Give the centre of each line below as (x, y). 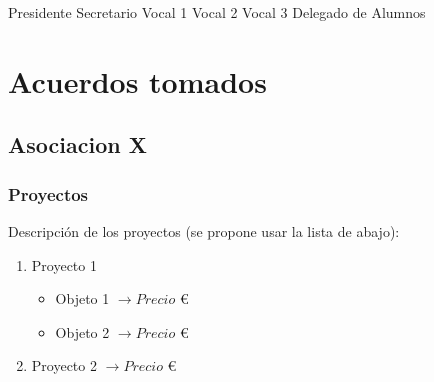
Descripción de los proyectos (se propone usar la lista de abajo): (204, 230)
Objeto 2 (82, 331)
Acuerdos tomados (137, 80)
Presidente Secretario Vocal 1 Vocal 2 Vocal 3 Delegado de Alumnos (217, 12)
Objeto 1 (82, 298)
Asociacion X (77, 144)
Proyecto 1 (64, 264)
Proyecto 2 (64, 365)
